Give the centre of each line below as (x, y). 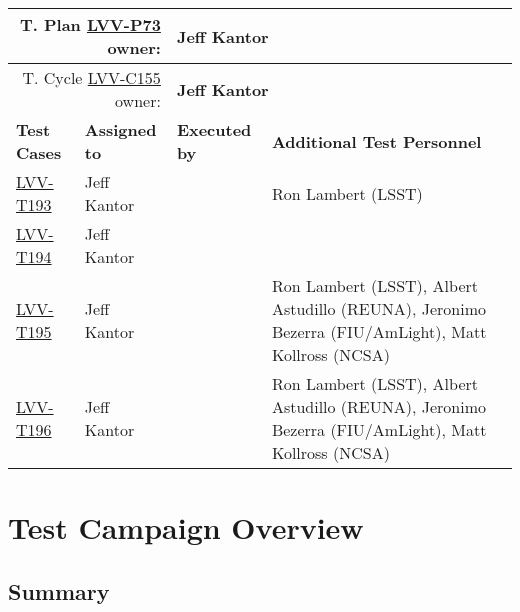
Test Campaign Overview (186, 527)
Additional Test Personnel (376, 141)
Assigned (120, 129)
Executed (214, 129)
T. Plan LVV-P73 (90, 24)
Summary (59, 590)
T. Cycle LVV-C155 (91, 77)
